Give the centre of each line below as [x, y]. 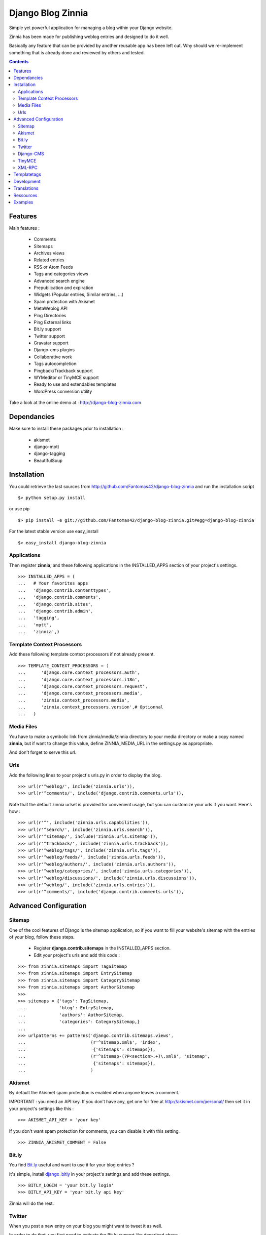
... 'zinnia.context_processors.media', [74, 700]
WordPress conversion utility [63, 391]
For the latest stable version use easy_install [54, 532]
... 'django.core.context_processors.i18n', [79, 679]
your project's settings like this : [41, 1109]
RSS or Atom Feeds [53, 267]
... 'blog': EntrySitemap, [66, 1008]
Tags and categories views [61, 274]
